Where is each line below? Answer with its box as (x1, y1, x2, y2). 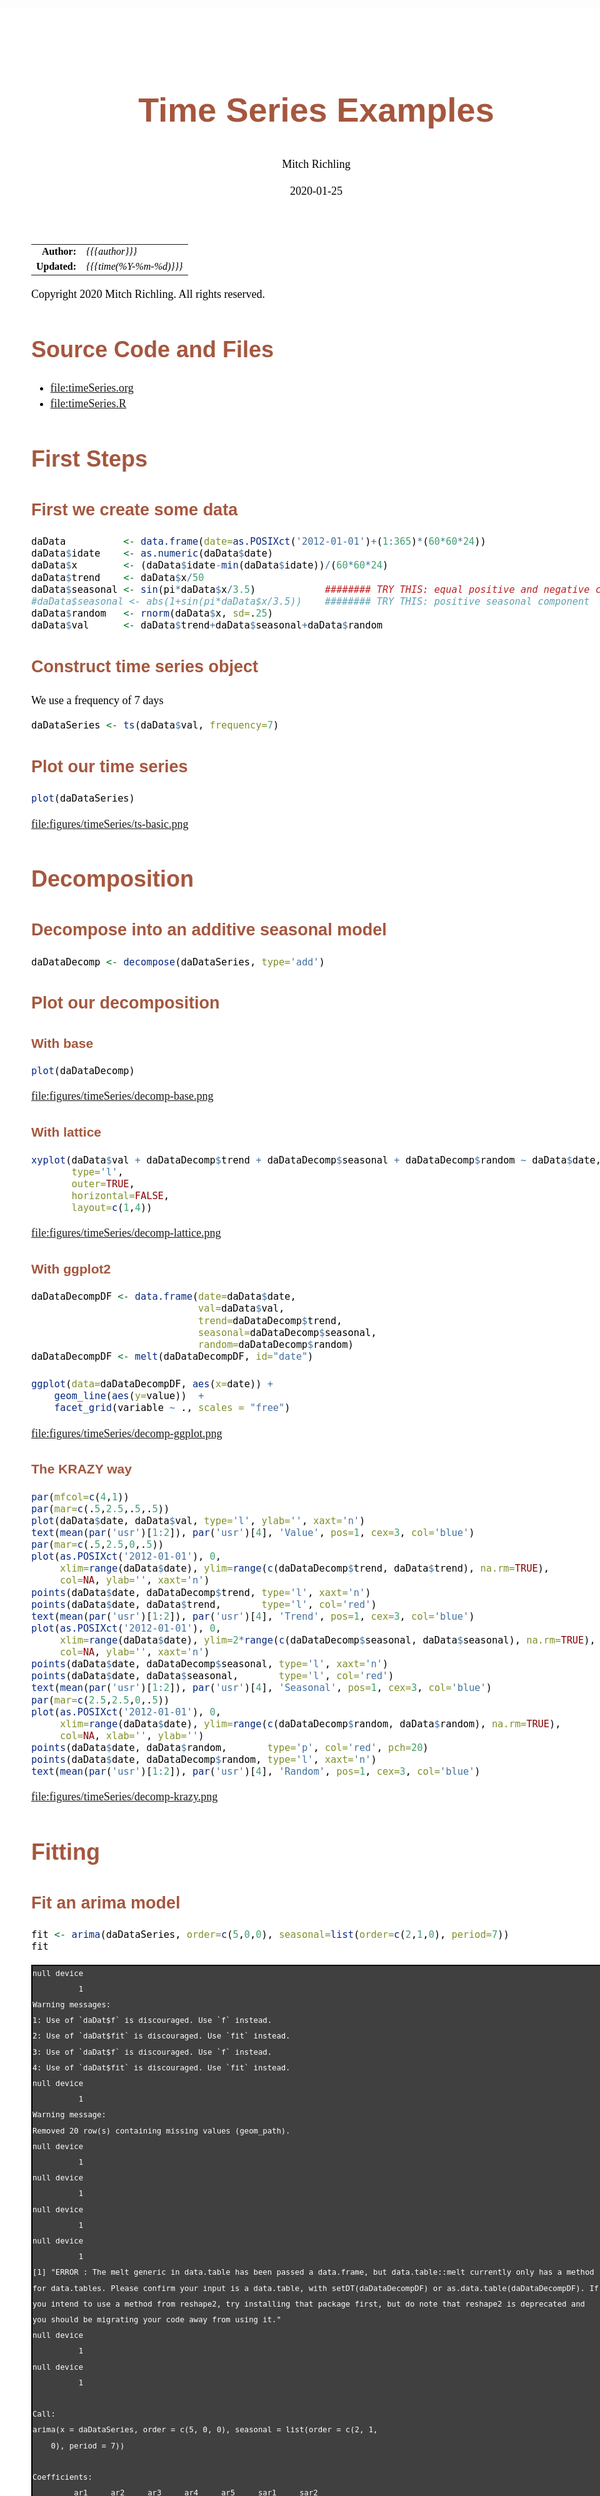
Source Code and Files (31, 336, 275, 363)
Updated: (36, 260, 77, 272)
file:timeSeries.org (50, 381, 134, 395)
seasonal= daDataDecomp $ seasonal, (198, 1326, 377, 1339)
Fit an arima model (31, 1893, 181, 1913)
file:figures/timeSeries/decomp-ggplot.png (31, 1426, 223, 1440)
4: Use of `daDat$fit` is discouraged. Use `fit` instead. (32, 2062, 291, 2073)
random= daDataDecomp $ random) (198, 1338, 354, 1351)
